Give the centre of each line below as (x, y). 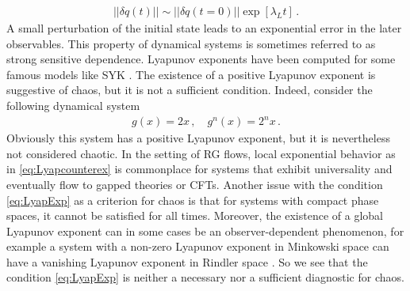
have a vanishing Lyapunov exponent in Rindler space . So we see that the (187, 261)
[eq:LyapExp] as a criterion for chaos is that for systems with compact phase (193, 200)
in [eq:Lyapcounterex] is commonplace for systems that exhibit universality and (199, 169)
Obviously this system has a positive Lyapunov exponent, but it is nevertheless (198, 138)
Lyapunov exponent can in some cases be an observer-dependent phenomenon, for (205, 231)
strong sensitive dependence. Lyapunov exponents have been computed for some (201, 59)
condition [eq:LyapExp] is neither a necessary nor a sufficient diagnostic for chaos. (205, 277)
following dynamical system (73, 105)
